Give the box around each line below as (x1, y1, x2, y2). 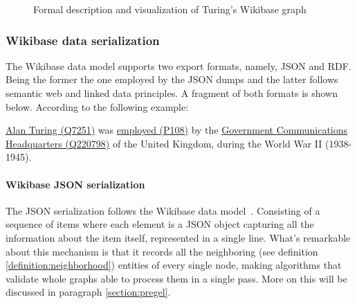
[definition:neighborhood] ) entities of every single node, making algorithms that (6, 258, 342, 272)
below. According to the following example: (6, 99, 189, 114)
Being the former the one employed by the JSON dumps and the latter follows (6, 72, 338, 87)
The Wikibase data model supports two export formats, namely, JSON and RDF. (6, 58, 351, 73)
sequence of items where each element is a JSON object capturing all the (6, 217, 314, 231)
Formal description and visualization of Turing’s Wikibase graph (33, 2, 306, 16)
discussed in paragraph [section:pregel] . (6, 285, 171, 299)
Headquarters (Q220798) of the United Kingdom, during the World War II (6, 136, 322, 150)
